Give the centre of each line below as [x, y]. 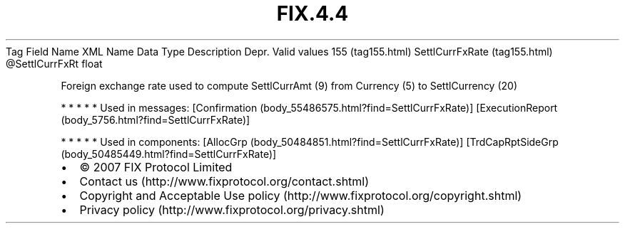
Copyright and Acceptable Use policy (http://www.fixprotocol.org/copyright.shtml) [301, 195]
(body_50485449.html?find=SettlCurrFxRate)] [169, 154]
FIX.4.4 [312, 14]
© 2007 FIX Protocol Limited [156, 167]
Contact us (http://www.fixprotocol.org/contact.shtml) [224, 181]
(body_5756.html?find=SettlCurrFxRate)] [156, 119]
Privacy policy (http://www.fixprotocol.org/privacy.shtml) [232, 209]
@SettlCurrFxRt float [54, 63]
